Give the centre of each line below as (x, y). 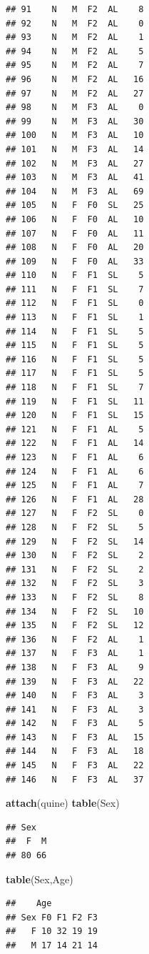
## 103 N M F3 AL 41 (75, 178)
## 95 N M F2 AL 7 (75, 65)
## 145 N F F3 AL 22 (75, 766)
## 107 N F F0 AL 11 (75, 233)
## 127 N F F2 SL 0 (75, 513)
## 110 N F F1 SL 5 (75, 275)
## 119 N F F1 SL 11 (75, 401)
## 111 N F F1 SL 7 (75, 289)
